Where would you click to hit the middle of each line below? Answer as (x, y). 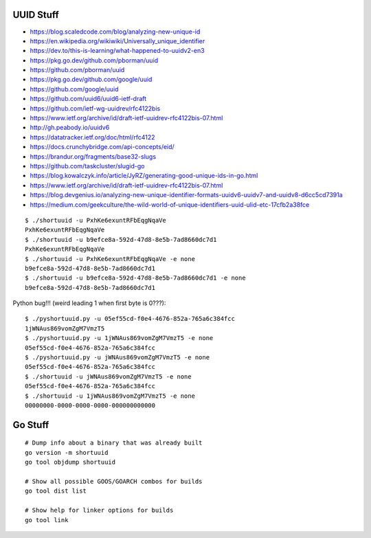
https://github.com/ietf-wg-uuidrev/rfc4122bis (95, 108)
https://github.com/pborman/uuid (77, 70)
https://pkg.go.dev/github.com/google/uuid (91, 80)
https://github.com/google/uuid (75, 89)
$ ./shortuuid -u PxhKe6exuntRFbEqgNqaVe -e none (110, 259)
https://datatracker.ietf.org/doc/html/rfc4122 (92, 137)
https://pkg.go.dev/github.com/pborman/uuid (94, 60)
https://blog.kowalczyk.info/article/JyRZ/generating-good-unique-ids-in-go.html (144, 176)
